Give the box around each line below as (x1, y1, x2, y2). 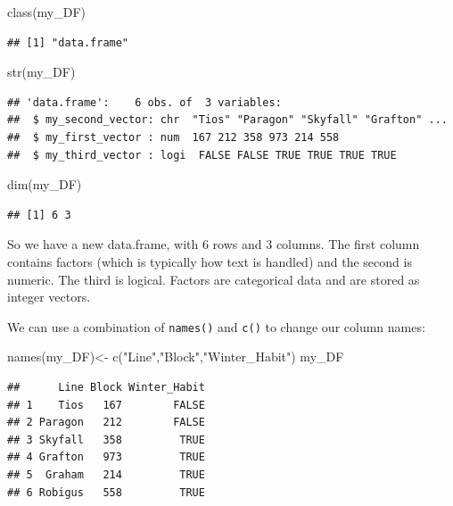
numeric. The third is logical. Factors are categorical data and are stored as (7, 270, 420, 288)
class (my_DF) (7, 3, 86, 21)
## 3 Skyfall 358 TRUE (7, 433, 205, 446)
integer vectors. (7, 287, 91, 306)
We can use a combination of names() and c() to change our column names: (7, 317, 425, 336)
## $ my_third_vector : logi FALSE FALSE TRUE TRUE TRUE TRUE (7, 148, 397, 162)
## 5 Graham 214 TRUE (7, 468, 205, 481)
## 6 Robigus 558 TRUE (7, 485, 205, 499)
